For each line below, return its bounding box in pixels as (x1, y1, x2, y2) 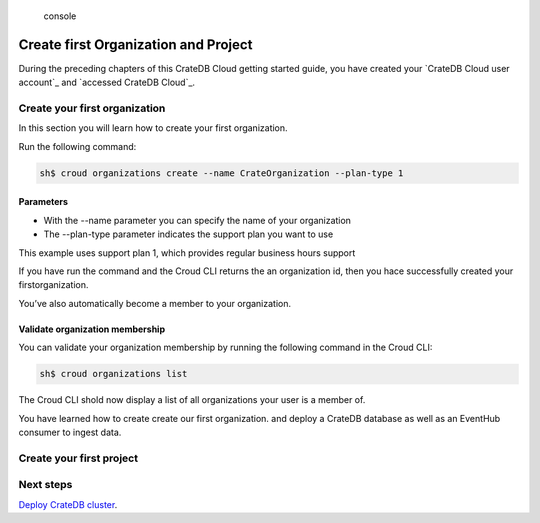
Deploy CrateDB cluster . (18, 498, 118, 510)
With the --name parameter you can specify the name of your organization (43, 214, 352, 226)
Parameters (18, 196, 69, 208)
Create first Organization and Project (18, 36, 253, 53)
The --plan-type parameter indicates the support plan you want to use (43, 228, 334, 240)
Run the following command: (18, 140, 137, 152)
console (43, 10, 77, 22)
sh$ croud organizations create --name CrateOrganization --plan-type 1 (39, 167, 404, 179)
